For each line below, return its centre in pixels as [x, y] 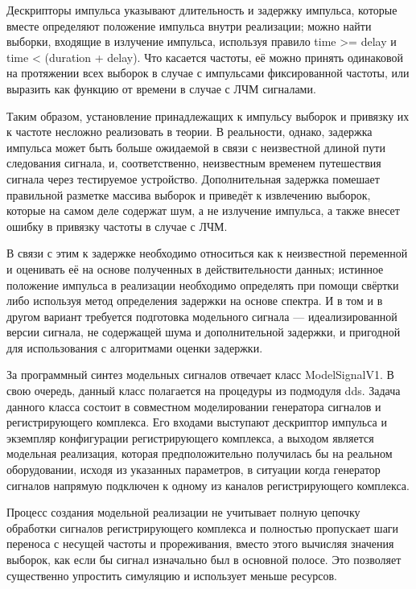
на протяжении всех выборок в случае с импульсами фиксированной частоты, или [208, 73]
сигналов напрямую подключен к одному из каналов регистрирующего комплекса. [208, 485]
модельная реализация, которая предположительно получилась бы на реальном [200, 453]
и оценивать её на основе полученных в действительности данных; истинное [195, 268]
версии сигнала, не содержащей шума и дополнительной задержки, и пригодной [204, 332]
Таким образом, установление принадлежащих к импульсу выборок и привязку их [208, 115]
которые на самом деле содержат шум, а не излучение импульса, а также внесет [203, 210]
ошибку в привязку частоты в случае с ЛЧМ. [117, 226]
